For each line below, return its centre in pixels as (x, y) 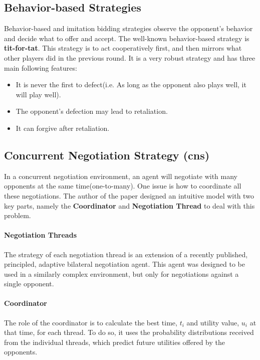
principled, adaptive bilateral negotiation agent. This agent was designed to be (124, 264)
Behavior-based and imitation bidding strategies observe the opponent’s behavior (128, 28)
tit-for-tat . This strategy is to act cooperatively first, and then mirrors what (123, 48)
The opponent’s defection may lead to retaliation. (92, 111)
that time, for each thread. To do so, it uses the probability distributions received (129, 332)
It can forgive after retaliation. (63, 128)
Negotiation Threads (40, 235)
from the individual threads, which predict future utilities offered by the (115, 342)
